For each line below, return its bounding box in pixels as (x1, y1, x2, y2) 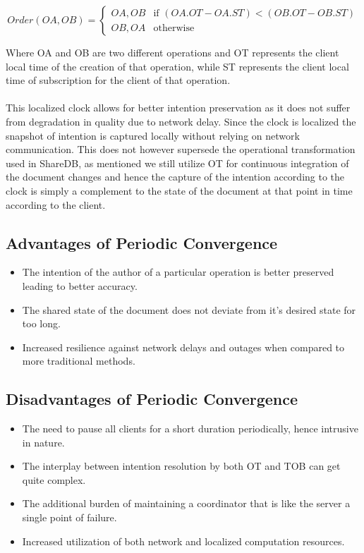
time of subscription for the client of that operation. (6, 73, 231, 87)
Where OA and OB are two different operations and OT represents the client (6, 45, 339, 59)
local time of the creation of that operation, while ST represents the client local (6, 59, 349, 73)
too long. (22, 316, 61, 331)
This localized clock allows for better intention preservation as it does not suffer (6, 100, 351, 115)
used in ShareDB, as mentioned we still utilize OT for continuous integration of (6, 155, 349, 170)
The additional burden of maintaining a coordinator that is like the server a (22, 496, 351, 511)
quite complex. (22, 472, 86, 487)
